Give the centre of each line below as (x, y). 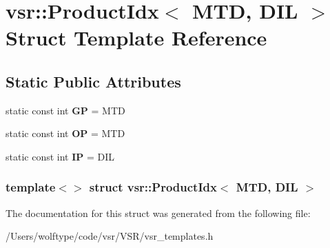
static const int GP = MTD (65, 110)
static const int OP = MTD (65, 133)
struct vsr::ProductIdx (153, 187)
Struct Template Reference (136, 38)
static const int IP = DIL (60, 156)
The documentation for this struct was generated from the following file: (158, 213)
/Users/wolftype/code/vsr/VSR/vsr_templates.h (110, 236)
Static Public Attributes (93, 81)
